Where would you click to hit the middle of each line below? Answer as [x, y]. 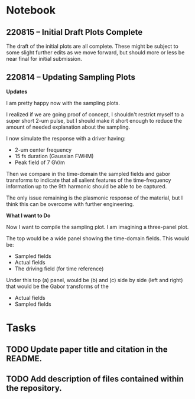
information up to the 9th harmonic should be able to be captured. [87, 186]
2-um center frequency [43, 150]
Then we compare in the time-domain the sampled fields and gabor [88, 174]
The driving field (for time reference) [59, 269]
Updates [17, 91]
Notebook [31, 10]
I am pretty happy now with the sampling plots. [63, 103]
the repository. [34, 388]
